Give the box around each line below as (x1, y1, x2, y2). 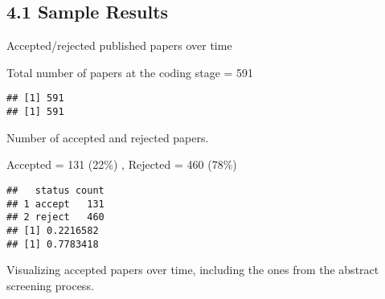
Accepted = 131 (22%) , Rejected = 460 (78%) (6, 156, 237, 173)
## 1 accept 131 (6, 198, 104, 210)
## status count (6, 184, 104, 196)
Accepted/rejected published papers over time (6, 37, 232, 54)
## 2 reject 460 (6, 211, 104, 223)
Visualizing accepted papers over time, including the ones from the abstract (6, 261, 379, 278)
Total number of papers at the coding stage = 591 (6, 63, 254, 80)
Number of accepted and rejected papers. (6, 129, 209, 145)
